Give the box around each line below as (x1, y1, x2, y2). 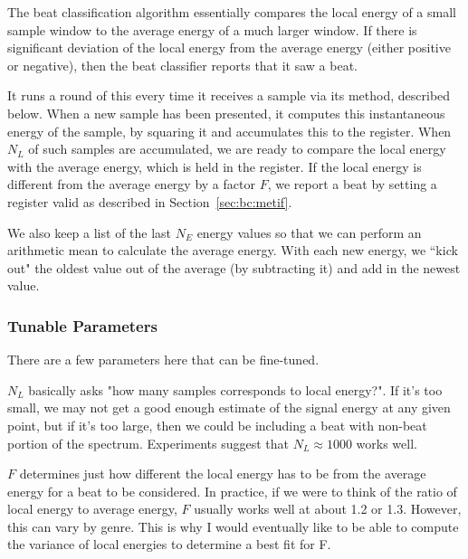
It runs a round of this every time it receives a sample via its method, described (7, 86, 451, 105)
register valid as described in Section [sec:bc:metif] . (7, 192, 292, 211)
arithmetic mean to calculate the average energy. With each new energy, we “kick (7, 241, 458, 260)
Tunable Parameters (7, 314, 158, 336)
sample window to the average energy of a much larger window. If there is (7, 20, 417, 39)
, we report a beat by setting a (267, 175, 437, 194)
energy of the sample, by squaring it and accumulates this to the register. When (7, 121, 452, 140)
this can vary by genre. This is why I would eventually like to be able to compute (7, 516, 459, 535)
